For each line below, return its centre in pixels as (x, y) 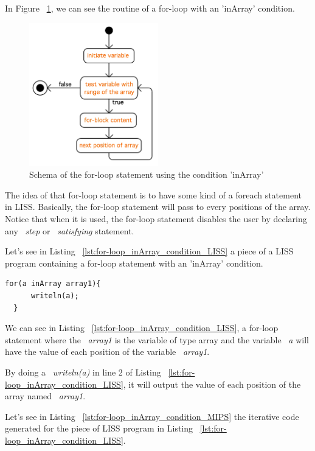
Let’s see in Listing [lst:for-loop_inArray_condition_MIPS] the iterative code (152, 416)
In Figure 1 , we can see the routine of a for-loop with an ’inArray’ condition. (150, 8)
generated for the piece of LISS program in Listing (99, 428)
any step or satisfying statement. (70, 230)
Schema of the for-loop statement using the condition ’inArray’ (147, 174)
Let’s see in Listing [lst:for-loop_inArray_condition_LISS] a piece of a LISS (149, 251)
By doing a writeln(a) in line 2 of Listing (83, 372)
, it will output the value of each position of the (212, 384)
